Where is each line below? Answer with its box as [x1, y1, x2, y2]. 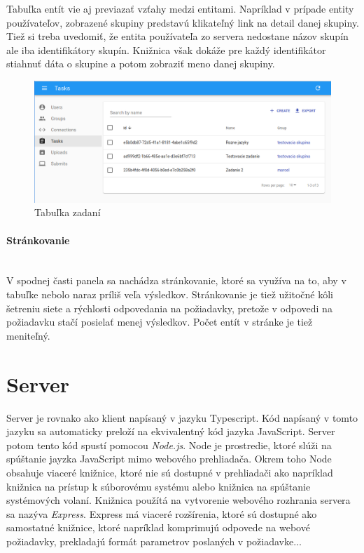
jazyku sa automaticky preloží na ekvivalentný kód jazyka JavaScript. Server [6, 424, 335, 439]
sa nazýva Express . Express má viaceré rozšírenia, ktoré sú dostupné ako [6, 506, 317, 521]
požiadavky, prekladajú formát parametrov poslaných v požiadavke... [6, 533, 302, 548]
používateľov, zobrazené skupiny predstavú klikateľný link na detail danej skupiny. [6, 15, 359, 29]
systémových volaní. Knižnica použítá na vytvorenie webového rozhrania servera [6, 493, 351, 507]
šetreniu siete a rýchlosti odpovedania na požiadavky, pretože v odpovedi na [6, 300, 332, 315]
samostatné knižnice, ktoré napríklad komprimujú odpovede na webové [6, 520, 310, 535]
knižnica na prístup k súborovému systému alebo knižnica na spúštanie [6, 479, 311, 493]
